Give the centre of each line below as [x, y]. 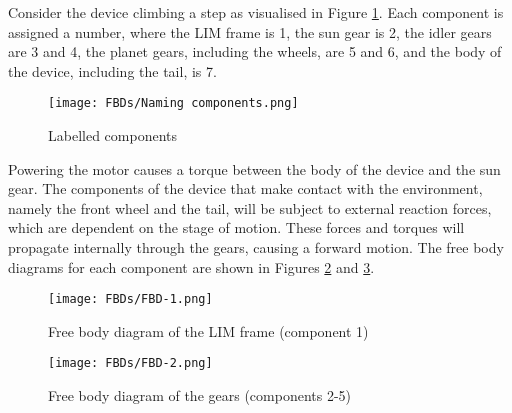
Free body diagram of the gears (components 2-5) [200, 395]
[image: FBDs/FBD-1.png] [130, 299]
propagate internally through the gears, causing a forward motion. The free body [256, 247]
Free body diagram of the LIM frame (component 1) [208, 330]
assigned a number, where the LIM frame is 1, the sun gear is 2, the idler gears [250, 31]
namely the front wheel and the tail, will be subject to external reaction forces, [250, 207]
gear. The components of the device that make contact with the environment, [245, 188]
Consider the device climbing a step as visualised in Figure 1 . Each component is [256, 12]
